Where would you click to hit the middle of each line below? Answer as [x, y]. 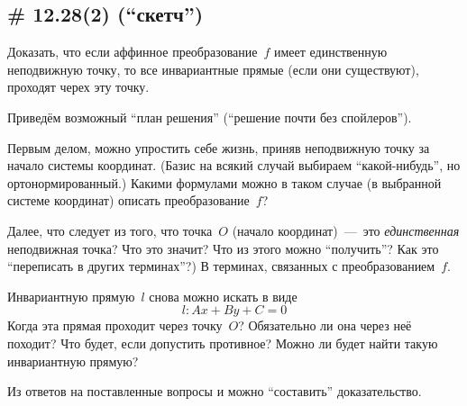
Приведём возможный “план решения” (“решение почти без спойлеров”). [210, 117]
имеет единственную [331, 52]
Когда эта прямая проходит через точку [115, 325]
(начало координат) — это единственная [346, 230]
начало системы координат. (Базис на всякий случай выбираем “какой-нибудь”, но [234, 165]
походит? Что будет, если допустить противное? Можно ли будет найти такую [223, 343]
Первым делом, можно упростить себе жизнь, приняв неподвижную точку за [219, 147]
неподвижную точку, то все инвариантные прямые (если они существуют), [213, 69]
